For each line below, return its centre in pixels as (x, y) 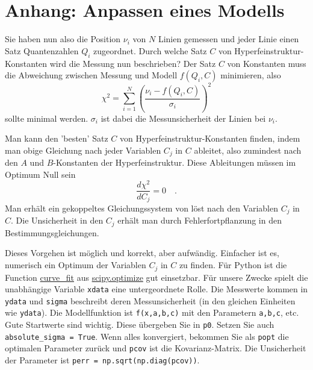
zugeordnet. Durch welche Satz (150, 50)
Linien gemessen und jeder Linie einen (228, 39)
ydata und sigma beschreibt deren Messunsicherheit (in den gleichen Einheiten (150, 300)
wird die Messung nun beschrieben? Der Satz (133, 63)
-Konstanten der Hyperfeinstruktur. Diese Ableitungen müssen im (175, 162)
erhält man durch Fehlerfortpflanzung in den (200, 220)
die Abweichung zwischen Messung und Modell (91, 75)
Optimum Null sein (40, 174)
